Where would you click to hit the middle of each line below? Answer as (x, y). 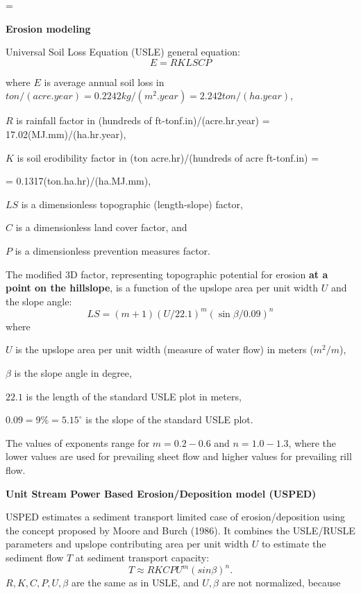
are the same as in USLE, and (135, 583)
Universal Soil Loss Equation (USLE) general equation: (123, 52)
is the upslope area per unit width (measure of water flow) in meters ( (165, 349)
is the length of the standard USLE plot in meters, (134, 396)
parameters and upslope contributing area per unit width (127, 544)
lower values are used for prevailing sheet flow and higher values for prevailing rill (179, 456)
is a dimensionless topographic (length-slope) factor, (132, 204)
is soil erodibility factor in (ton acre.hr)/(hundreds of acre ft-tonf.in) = (168, 157)
